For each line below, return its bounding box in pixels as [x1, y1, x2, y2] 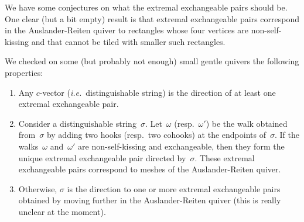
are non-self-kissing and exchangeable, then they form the [78, 140, 285, 152]
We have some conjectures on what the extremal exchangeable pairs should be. [5, 1, 288, 13]
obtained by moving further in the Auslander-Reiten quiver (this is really [18, 194, 281, 206]
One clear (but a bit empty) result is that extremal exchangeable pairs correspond [5, 12, 299, 25]
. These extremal [194, 151, 255, 164]
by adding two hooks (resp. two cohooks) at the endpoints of [46, 129, 266, 141]
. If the [274, 129, 299, 141]
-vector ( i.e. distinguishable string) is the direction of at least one [39, 86, 276, 98]
